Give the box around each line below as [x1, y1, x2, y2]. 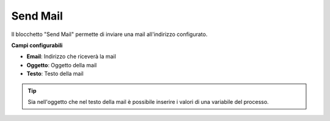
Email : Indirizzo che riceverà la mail [26, 53, 116, 61]
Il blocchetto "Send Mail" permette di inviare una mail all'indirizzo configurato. [11, 31, 208, 38]
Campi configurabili [11, 42, 63, 49]
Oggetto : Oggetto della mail [26, 61, 97, 68]
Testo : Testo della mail [26, 70, 84, 78]
